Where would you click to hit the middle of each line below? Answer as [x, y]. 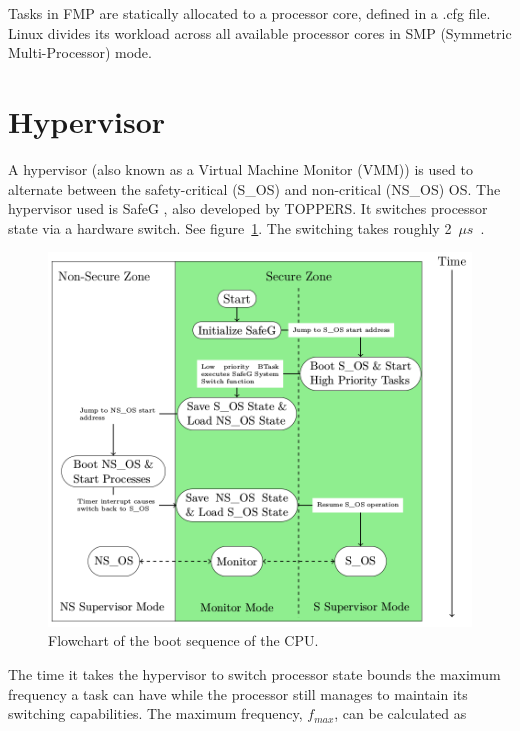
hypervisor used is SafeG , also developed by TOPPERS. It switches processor [248, 208]
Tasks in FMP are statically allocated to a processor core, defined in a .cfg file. [249, 13]
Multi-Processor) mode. [80, 52]
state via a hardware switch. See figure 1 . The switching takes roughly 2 [230, 227]
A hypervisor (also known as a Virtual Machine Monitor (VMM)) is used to [240, 168]
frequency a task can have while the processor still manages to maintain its [238, 693]
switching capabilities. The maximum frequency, [155, 713]
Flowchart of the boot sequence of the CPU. [183, 640]
